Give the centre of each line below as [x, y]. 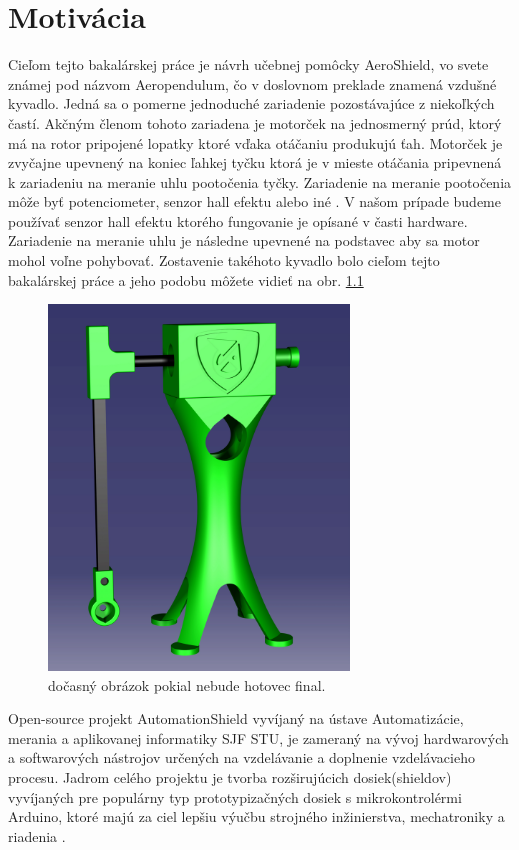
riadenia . [37, 835]
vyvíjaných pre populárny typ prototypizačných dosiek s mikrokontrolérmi [235, 796]
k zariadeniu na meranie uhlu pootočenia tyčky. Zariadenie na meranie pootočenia [260, 181]
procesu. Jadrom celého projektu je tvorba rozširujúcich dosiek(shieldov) [230, 777]
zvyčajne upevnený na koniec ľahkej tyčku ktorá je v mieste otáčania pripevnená [255, 162]
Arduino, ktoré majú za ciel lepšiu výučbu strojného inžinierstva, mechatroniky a [256, 816]
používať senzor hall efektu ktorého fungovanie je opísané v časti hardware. [238, 220]
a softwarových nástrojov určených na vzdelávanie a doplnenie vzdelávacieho [241, 757]
